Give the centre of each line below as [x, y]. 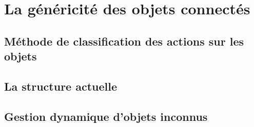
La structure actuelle [61, 86]
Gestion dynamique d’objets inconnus [106, 116]
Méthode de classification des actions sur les [124, 41]
